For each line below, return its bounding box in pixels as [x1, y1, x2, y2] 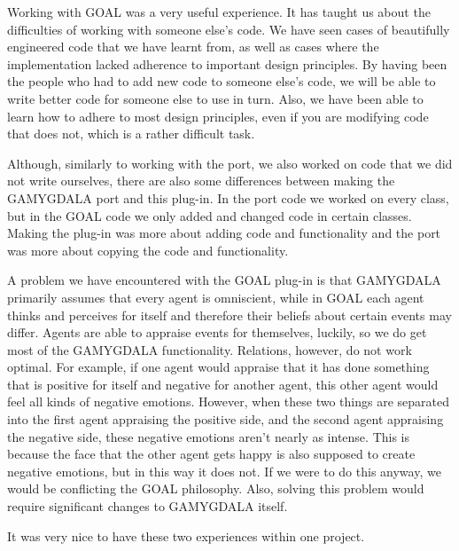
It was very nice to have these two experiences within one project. [7, 526, 365, 545]
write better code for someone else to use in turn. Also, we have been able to [7, 89, 424, 107]
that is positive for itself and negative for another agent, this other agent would [7, 374, 439, 393]
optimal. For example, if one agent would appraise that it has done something [7, 358, 430, 376]
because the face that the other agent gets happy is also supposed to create [7, 445, 416, 463]
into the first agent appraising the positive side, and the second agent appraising [7, 410, 444, 429]
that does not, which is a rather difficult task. [7, 124, 255, 143]
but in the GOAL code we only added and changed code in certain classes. [7, 206, 412, 224]
